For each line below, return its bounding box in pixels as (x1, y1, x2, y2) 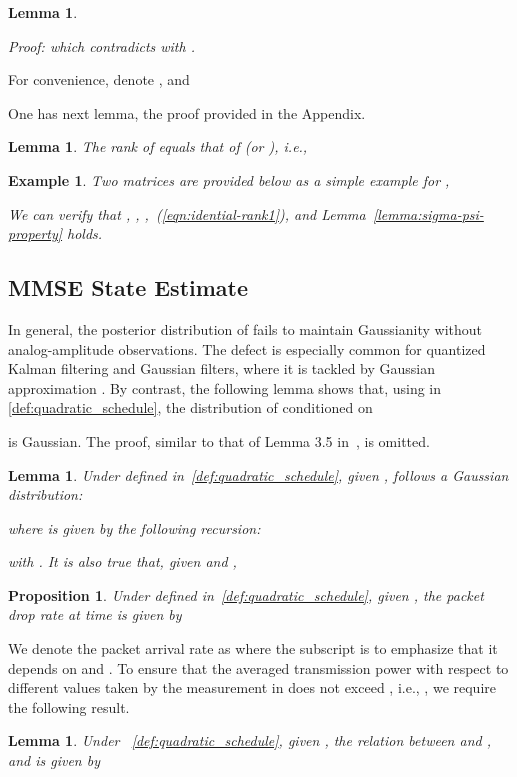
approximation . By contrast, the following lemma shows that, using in (8, 377, 442, 398)
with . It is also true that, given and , (8, 551, 237, 572)
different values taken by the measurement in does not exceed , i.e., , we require (8, 677, 496, 698)
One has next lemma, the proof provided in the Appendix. (8, 102, 366, 123)
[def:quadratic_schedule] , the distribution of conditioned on (8, 397, 373, 418)
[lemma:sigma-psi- (372, 203, 484, 224)
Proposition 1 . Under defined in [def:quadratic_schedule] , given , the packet (8, 584, 484, 605)
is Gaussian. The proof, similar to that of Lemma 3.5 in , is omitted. (8, 430, 430, 451)
